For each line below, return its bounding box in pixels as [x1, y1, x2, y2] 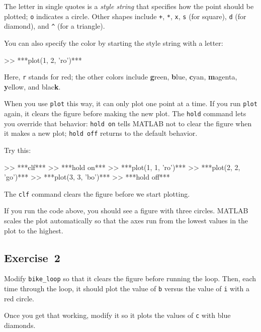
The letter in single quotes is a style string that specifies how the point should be [4, 1, 254, 11]
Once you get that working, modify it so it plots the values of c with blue [4, 310, 231, 320]
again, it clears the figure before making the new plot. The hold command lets [4, 108, 246, 118]
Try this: [4, 144, 31, 155]
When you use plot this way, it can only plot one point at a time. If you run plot [4, 98, 257, 109]
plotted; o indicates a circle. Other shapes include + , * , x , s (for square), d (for [4, 11, 246, 21]
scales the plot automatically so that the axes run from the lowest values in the [4, 215, 248, 225]
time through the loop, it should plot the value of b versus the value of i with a [4, 283, 249, 294]
